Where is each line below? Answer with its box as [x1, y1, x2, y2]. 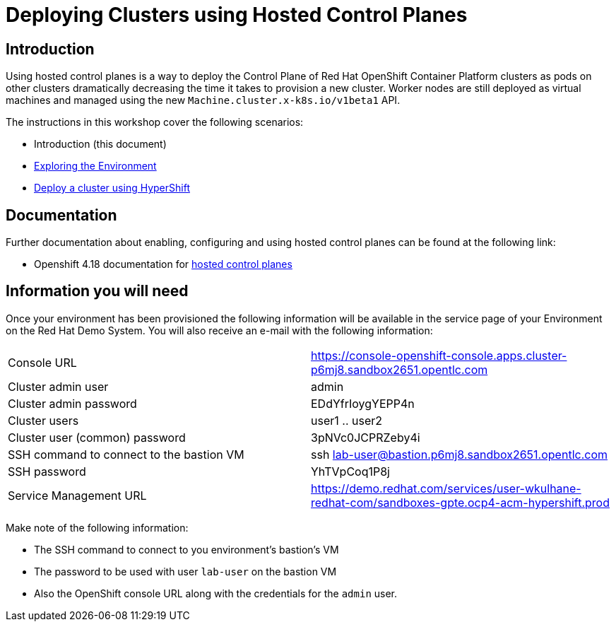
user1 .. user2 [311, 413, 382, 428]
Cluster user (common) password [8, 430, 186, 445]
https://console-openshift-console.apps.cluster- [311, 348, 567, 363]
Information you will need [6, 282, 189, 300]
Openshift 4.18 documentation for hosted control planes [34, 258, 292, 271]
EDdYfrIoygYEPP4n [311, 396, 415, 411]
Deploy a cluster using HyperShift [34, 182, 190, 194]
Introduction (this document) [34, 138, 167, 151]
